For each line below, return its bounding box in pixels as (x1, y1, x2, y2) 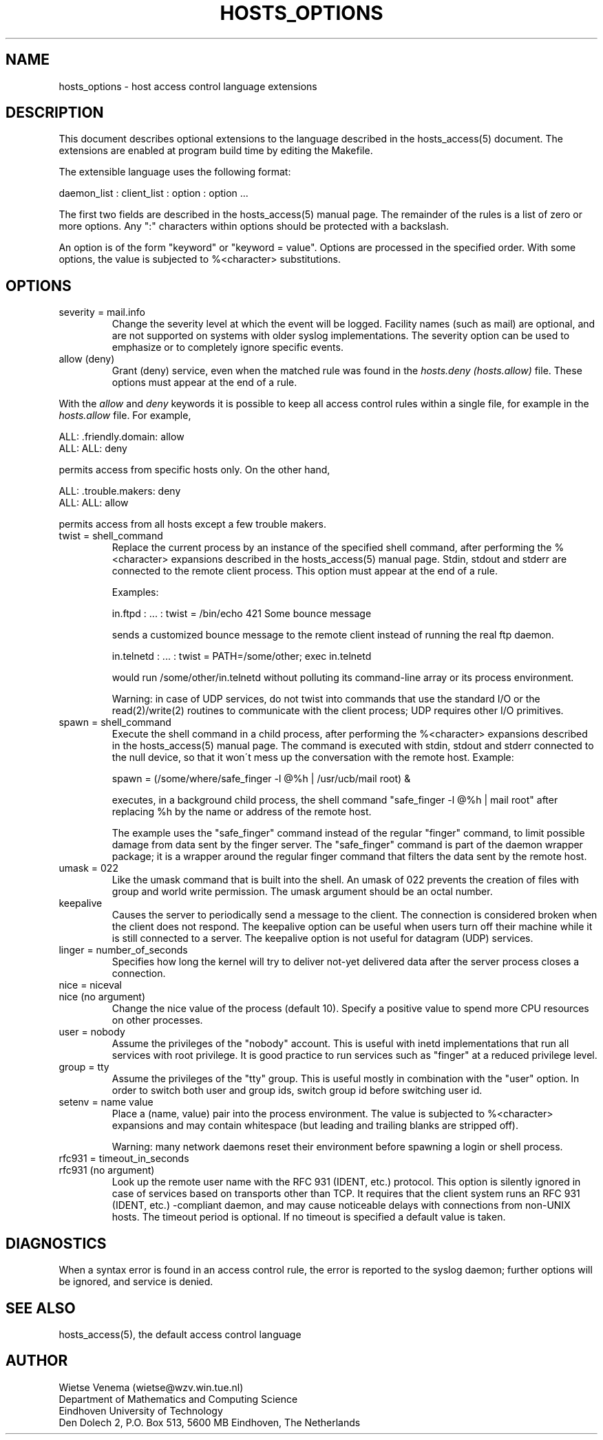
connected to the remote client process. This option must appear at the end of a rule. (112, 565, 498, 577)
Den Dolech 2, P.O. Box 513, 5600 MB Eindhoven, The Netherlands (59, 1416, 361, 1428)
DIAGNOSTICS (6, 1234, 107, 1252)
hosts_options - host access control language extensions (59, 80, 317, 92)
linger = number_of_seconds (59, 944, 188, 956)
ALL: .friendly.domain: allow (59, 431, 184, 443)
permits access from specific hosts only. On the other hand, (59, 464, 330, 476)
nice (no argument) (59, 991, 146, 1003)
